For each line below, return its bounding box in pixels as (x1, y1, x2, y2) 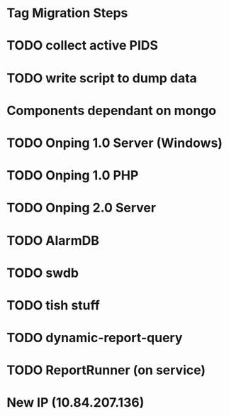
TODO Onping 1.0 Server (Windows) (6, 135, 223, 150)
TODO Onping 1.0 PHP (6, 168, 139, 184)
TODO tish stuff (6, 297, 100, 313)
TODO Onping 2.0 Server (6, 200, 157, 216)
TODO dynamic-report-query (6, 330, 183, 346)
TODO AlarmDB (6, 232, 100, 248)
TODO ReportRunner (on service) (6, 362, 206, 378)
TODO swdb (6, 265, 79, 281)
